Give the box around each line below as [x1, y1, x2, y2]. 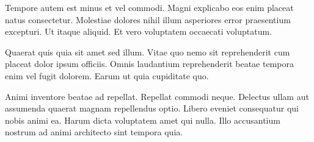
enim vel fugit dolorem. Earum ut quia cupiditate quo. [5, 69, 209, 82]
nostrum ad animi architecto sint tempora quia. [5, 126, 183, 138]
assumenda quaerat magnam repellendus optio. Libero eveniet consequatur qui [5, 102, 299, 115]
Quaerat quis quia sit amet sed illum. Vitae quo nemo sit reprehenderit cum [5, 45, 290, 58]
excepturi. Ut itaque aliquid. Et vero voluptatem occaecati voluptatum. [5, 25, 272, 38]
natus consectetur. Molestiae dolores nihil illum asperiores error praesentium [5, 13, 291, 26]
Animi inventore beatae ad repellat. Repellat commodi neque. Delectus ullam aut [5, 90, 309, 102]
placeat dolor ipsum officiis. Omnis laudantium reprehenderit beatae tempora [5, 57, 294, 70]
